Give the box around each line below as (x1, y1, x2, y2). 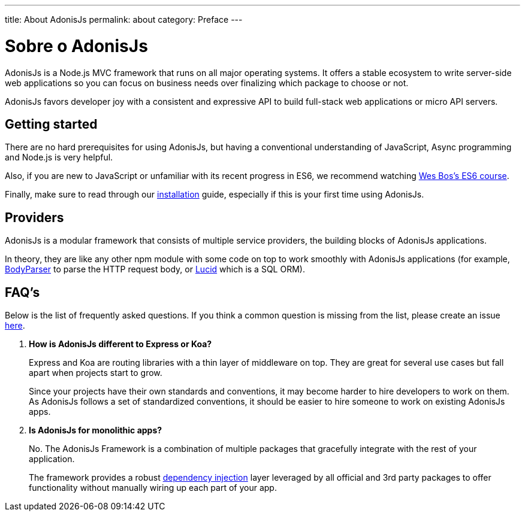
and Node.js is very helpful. (5, 152, 113, 163)
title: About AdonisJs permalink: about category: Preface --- (5, 14, 243, 25)
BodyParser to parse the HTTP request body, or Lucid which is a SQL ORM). (5, 264, 305, 275)
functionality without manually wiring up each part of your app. (29, 482, 277, 493)
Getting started (5, 116, 98, 132)
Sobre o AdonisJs (5, 35, 148, 56)
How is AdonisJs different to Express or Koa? (29, 339, 212, 350)
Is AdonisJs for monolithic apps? (29, 425, 162, 436)
